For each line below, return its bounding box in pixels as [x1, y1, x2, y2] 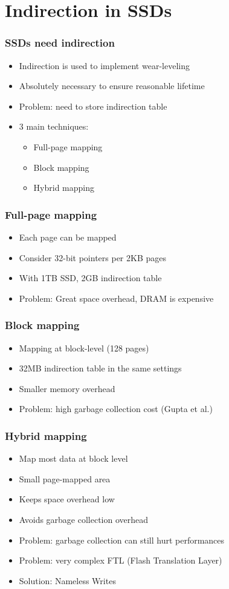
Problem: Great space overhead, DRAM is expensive [19, 291, 214, 304]
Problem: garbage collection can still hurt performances [19, 533, 225, 546]
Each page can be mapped [19, 230, 117, 243]
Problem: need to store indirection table [19, 99, 167, 112]
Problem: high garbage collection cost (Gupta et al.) [19, 402, 213, 415]
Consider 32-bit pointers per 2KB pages [19, 251, 167, 264]
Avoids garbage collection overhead [19, 513, 149, 525]
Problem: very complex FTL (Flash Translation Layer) [19, 554, 222, 567]
